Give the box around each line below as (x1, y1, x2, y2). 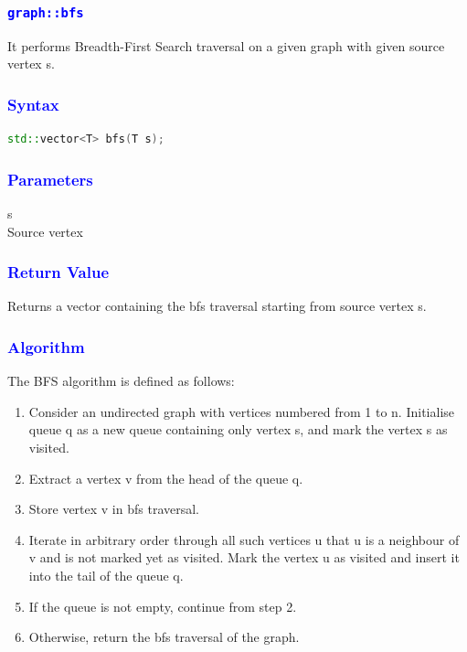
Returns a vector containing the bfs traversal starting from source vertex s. (7, 296, 427, 315)
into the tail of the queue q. (28, 565, 184, 584)
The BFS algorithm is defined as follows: (7, 371, 235, 390)
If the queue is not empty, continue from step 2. (28, 596, 297, 615)
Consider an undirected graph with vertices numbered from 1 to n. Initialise (28, 401, 455, 421)
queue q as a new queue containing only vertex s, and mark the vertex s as (28, 420, 448, 439)
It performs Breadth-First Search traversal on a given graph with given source (7, 36, 445, 55)
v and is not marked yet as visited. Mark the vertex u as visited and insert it (28, 548, 460, 567)
